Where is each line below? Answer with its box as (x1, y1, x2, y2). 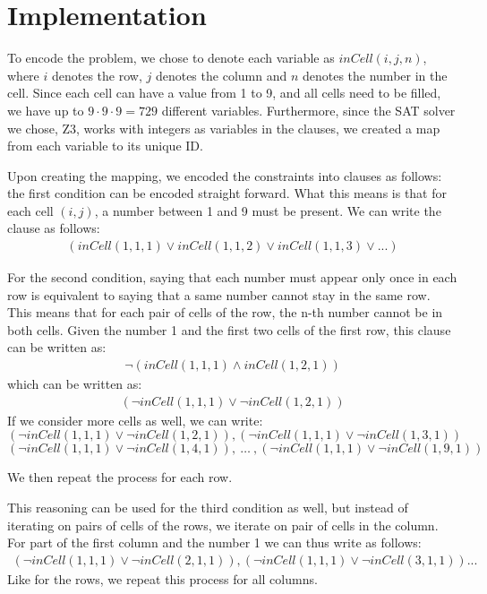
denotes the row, (51, 65, 142, 84)
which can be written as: (7, 374, 142, 393)
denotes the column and (155, 65, 287, 84)
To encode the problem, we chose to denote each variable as (7, 48, 335, 67)
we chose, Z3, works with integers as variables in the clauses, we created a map (7, 118, 440, 137)
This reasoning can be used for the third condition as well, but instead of (7, 497, 408, 516)
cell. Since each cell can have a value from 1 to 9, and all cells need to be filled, (7, 83, 441, 102)
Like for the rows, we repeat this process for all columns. (7, 569, 318, 588)
